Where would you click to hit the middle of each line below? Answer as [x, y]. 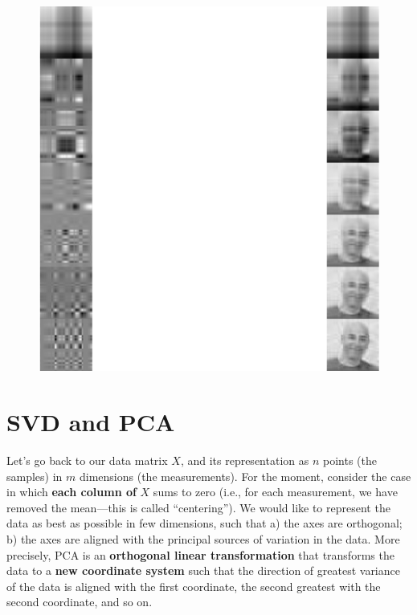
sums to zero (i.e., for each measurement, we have [275, 492]
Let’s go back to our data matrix [87, 460]
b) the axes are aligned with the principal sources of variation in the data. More [203, 538]
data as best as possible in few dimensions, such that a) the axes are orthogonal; [204, 523]
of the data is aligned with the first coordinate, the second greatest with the [194, 586]
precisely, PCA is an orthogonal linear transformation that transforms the [200, 554]
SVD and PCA [91, 422]
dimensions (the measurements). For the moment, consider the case [245, 476]
